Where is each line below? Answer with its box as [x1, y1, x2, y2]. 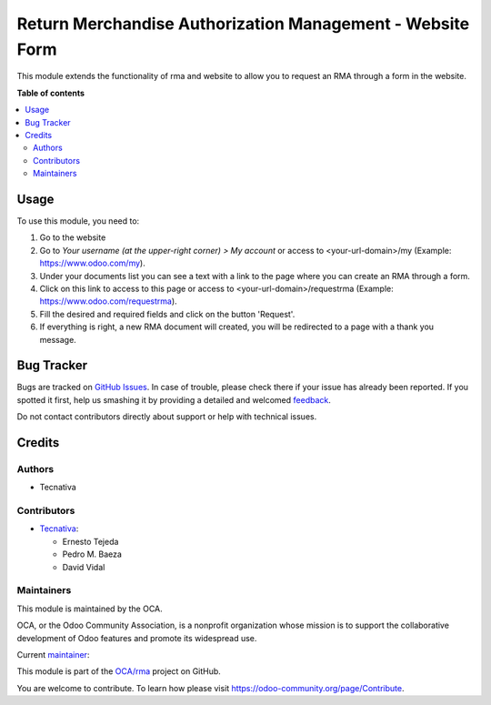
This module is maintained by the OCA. [16, 603, 163, 614]
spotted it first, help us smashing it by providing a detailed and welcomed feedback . [16, 394, 332, 405]
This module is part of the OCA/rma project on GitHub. [16, 666, 222, 677]
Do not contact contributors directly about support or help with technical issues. [16, 411, 317, 422]
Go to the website [39, 232, 106, 243]
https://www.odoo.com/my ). [39, 257, 145, 268]
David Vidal [62, 561, 105, 572]
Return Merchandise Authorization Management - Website [16, 14, 470, 34]
